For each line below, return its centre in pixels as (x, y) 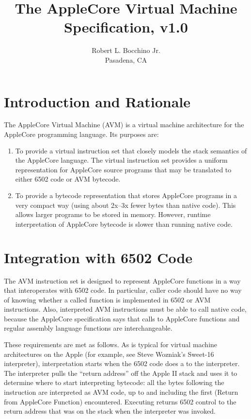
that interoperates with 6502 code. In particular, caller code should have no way (123, 290)
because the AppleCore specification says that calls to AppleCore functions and (122, 318)
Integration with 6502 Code (98, 257)
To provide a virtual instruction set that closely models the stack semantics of (131, 150)
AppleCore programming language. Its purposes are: (81, 134)
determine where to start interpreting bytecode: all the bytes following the (114, 382)
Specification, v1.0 (126, 27)
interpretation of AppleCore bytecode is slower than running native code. (124, 224)
